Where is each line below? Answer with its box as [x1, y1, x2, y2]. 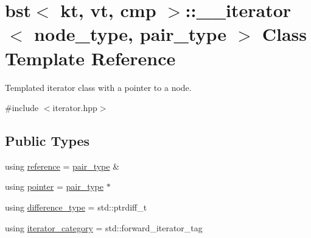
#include [5, 101, 39, 114]
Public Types [5, 131, 90, 150]
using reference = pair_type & [5, 159, 120, 172]
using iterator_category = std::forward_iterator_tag [5, 221, 203, 234]
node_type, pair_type [34, 21, 226, 46]
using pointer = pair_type [5, 180, 103, 193]
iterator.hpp [52, 101, 97, 114]
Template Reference [5, 45, 176, 70]
